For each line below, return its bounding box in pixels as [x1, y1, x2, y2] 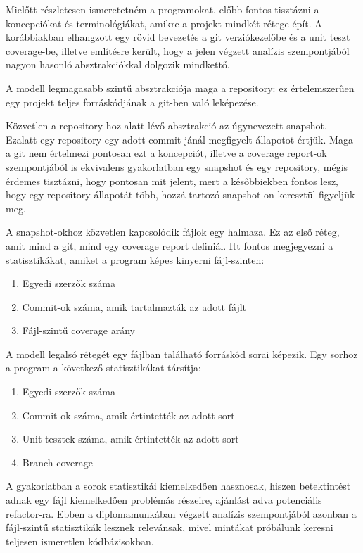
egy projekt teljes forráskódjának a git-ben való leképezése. [6, 94, 259, 109]
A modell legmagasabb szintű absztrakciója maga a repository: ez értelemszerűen [6, 80, 355, 95]
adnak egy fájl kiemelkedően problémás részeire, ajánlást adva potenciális [6, 492, 322, 507]
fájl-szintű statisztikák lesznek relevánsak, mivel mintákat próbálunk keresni [6, 520, 333, 535]
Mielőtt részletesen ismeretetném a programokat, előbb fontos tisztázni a [6, 2, 319, 16]
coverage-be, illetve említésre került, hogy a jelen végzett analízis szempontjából [6, 43, 350, 58]
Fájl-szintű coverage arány [22, 323, 135, 338]
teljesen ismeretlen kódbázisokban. [6, 533, 154, 548]
